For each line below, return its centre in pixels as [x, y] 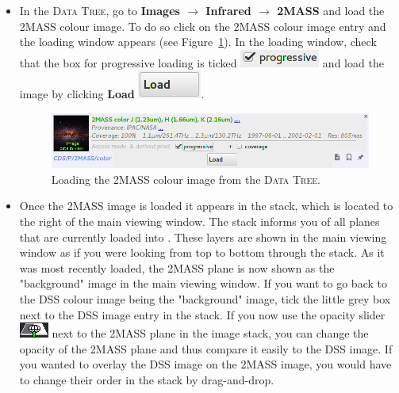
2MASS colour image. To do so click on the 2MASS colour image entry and [203, 26]
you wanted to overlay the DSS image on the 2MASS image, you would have [205, 364]
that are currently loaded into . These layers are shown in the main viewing [203, 237]
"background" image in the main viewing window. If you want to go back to [203, 283]
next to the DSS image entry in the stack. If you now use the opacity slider [202, 314]
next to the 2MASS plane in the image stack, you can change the [210, 333]
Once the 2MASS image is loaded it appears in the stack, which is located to [206, 206]
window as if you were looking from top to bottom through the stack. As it [202, 252]
